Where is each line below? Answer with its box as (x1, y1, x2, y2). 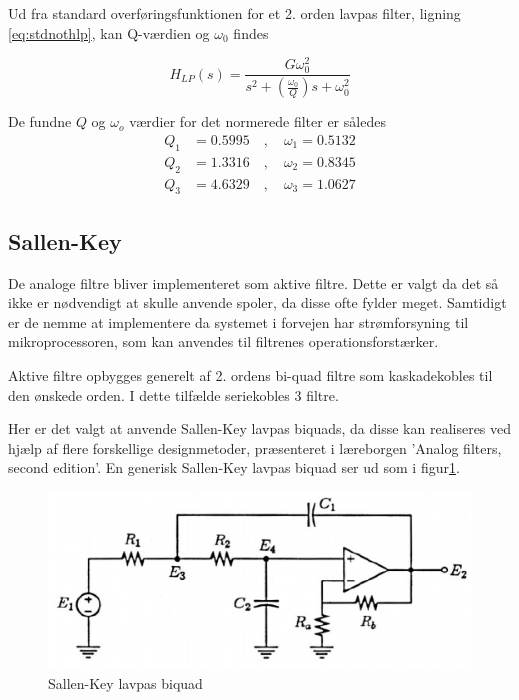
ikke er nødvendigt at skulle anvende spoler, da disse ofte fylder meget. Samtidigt (8, 292, 507, 313)
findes (233, 22, 269, 43)
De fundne (8, 111, 72, 132)
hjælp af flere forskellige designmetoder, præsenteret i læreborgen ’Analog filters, (8, 437, 502, 458)
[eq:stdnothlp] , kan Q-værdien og (8, 22, 210, 43)
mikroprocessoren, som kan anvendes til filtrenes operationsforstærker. (8, 331, 439, 352)
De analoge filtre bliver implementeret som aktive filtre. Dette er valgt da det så (8, 272, 499, 293)
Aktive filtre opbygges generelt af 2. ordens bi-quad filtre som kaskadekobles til (8, 364, 493, 385)
